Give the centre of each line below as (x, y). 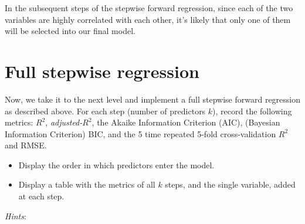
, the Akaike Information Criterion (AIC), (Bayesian (186, 122)
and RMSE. (26, 145)
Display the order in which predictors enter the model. (116, 164)
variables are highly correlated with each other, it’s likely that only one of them (148, 19)
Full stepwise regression (102, 71)
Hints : (16, 215)
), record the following (252, 111)
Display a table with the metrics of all (87, 184)
